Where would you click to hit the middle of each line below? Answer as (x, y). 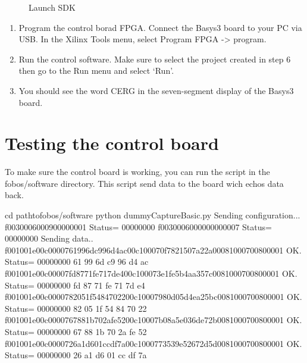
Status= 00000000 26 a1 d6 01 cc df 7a (76, 355)
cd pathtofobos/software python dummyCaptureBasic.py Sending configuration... (153, 215)
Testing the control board (112, 143)
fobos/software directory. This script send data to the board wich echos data (144, 183)
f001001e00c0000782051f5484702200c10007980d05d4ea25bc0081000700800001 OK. (153, 297)
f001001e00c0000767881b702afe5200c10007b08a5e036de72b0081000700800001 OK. (153, 320)
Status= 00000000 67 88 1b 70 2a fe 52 (76, 331)
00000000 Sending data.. (49, 238)
